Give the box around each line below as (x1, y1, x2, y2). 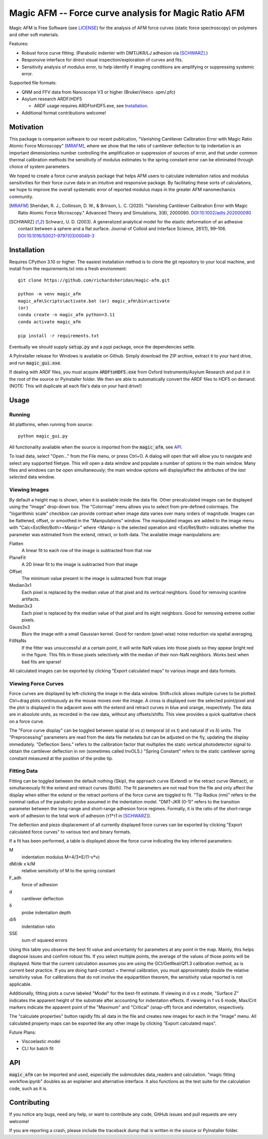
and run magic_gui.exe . (9, 360, 62, 366)
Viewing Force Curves (9, 680, 64, 687)
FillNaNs (9, 638, 27, 644)
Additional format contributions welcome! (21, 110, 106, 116)
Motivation (9, 123, 44, 131)
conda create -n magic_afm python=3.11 (18, 312, 115, 318)
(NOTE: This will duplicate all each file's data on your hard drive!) (9, 383, 142, 389)
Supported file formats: (9, 80, 57, 86)
